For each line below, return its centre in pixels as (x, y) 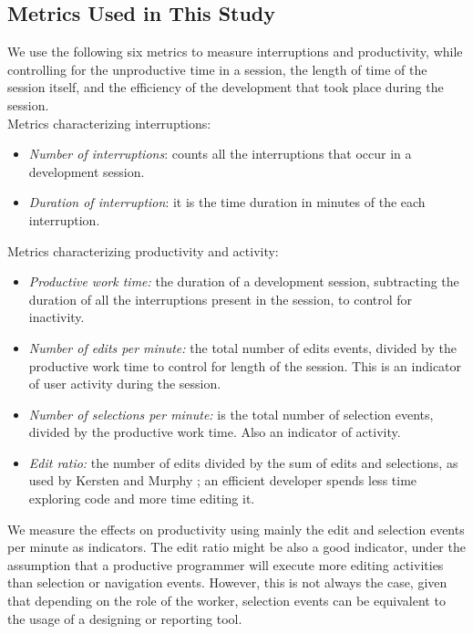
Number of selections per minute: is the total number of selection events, (231, 414)
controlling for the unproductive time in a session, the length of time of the (217, 69)
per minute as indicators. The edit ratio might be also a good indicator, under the (236, 547)
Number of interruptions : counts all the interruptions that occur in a (220, 154)
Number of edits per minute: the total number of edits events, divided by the (242, 347)
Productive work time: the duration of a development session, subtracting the (244, 281)
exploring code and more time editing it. (142, 499)
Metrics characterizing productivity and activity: (143, 250)
